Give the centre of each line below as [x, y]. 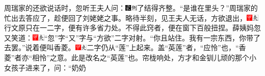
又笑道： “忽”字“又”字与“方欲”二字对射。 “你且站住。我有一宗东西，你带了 [132, 37]
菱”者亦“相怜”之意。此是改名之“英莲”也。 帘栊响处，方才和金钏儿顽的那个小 [130, 57]
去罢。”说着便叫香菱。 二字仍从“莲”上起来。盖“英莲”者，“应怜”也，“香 [125, 47]
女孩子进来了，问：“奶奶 [45, 67]
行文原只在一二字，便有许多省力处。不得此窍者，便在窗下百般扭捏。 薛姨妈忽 [132, 28]
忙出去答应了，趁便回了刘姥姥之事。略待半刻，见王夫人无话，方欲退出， [125, 17]
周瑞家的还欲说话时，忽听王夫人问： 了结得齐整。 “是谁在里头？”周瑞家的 [131, 8]
